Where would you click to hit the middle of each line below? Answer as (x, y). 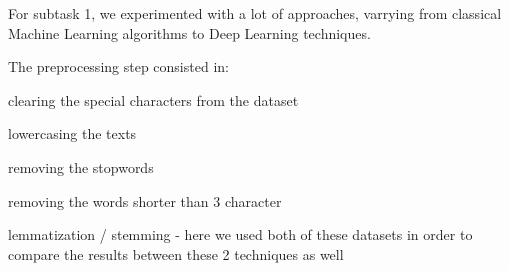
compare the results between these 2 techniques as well (176, 253)
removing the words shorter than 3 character (145, 200)
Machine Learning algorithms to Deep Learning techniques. (189, 32)
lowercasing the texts (72, 133)
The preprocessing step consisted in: (118, 66)
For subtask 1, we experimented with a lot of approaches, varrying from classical (255, 13)
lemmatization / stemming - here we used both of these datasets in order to (240, 234)
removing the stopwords (81, 166)
